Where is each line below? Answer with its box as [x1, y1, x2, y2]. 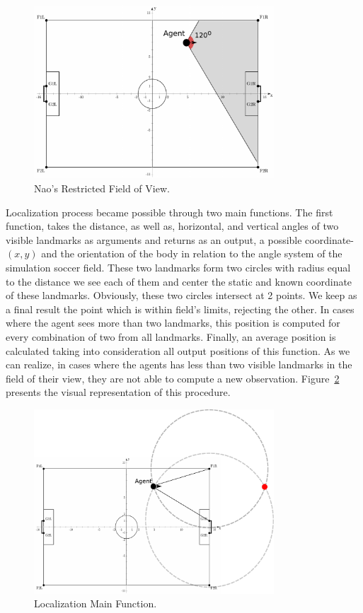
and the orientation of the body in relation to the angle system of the [41, 246, 342, 261]
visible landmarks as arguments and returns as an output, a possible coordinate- [6, 232, 354, 247]
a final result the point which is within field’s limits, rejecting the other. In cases [6, 301, 355, 316]
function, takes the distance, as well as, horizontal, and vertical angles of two [6, 218, 339, 233]
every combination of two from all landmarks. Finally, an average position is [6, 329, 336, 344]
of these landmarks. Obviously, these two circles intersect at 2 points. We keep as [6, 288, 357, 303]
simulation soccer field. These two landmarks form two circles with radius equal [6, 260, 351, 275]
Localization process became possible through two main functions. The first [6, 204, 333, 219]
